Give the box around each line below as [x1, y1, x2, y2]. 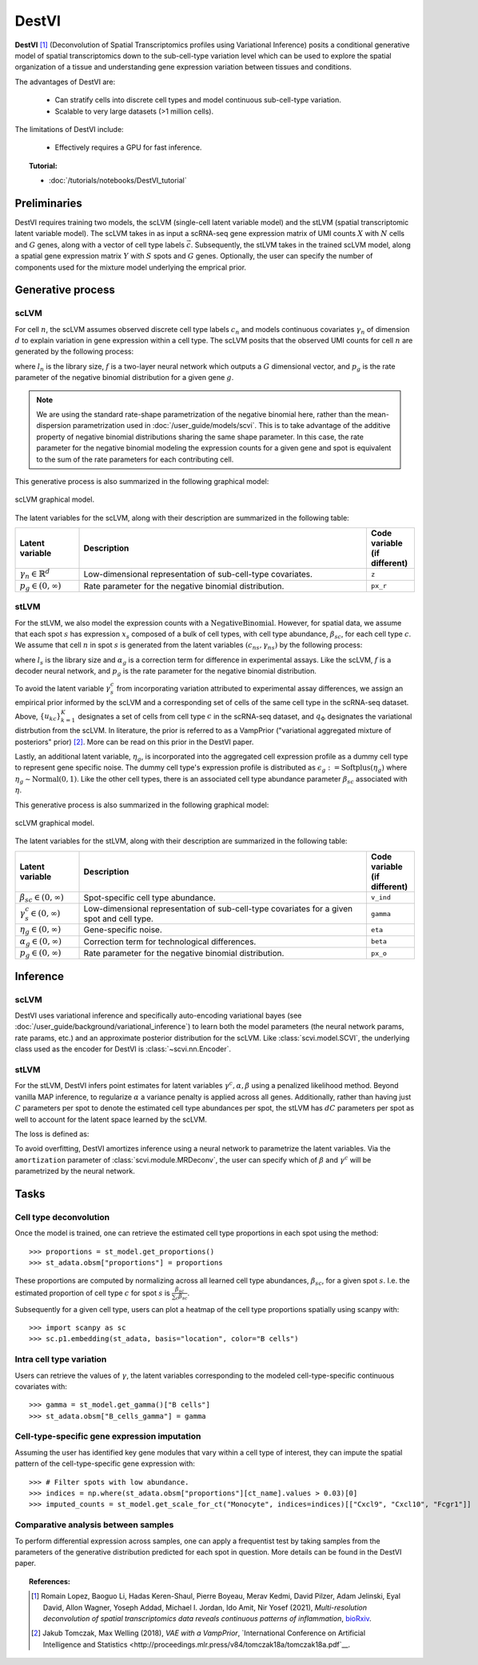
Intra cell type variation [14, 1354, 107, 1365]
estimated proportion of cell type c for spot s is [14, 1288, 171, 1298]
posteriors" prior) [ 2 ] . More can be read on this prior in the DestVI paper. [14, 737, 254, 746]
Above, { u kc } [14, 711, 62, 723]
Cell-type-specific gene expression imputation [14, 1431, 201, 1442]
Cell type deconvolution [14, 1211, 110, 1223]
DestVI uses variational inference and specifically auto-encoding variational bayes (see [14, 1011, 302, 1020]
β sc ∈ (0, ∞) [19, 892, 64, 904]
